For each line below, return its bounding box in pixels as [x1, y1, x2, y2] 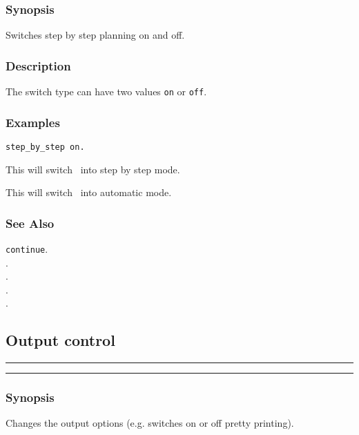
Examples [6, 113, 60, 130]
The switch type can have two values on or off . [6, 84, 207, 99]
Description [6, 57, 71, 74]
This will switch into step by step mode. [6, 162, 180, 176]
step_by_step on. [6, 142, 85, 152]
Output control [6, 329, 115, 351]
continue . [6, 241, 48, 255]
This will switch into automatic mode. [6, 185, 172, 200]
